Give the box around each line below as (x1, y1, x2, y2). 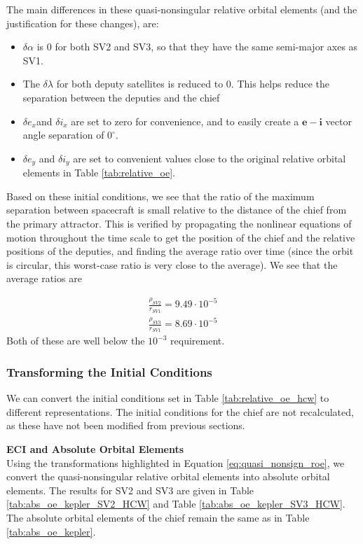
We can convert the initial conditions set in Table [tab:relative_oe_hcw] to (6, 391, 329, 405)
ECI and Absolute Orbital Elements (6, 442, 184, 456)
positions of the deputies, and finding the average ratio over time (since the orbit (6, 244, 354, 258)
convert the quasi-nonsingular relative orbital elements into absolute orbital (6, 469, 330, 484)
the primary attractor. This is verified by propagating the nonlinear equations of (6, 216, 352, 230)
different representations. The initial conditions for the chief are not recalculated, (6, 404, 354, 419)
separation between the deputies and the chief (22, 90, 220, 104)
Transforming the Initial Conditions (6, 363, 212, 380)
